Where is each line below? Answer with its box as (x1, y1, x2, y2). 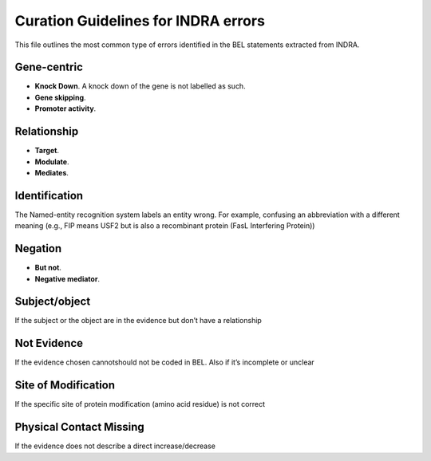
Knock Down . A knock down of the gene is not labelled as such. (34, 81, 247, 91)
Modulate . (34, 156, 69, 167)
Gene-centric (14, 61, 83, 74)
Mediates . (34, 167, 69, 177)
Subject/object (14, 295, 91, 309)
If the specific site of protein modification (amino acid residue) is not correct (14, 400, 266, 409)
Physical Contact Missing (14, 420, 145, 434)
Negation (14, 242, 62, 255)
